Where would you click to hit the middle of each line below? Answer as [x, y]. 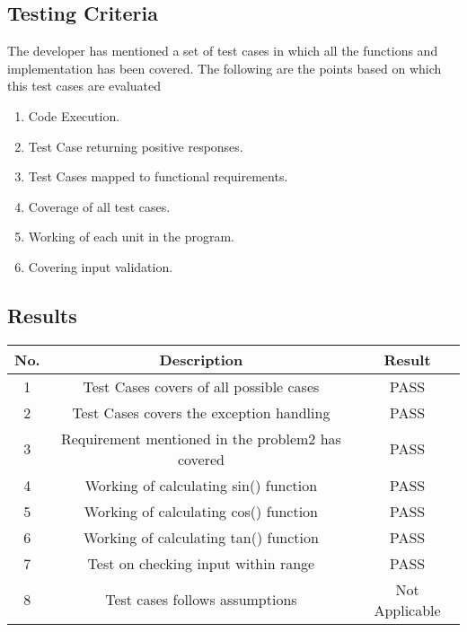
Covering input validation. [101, 266]
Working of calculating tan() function [201, 537]
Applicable [407, 610]
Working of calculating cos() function [201, 511]
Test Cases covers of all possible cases [201, 386]
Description [201, 359]
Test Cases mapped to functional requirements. [158, 176]
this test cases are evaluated [84, 86]
